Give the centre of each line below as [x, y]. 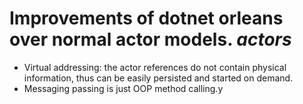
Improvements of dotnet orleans [146, 18]
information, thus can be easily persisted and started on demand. [158, 78]
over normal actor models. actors [150, 39]
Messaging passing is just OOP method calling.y [123, 88]
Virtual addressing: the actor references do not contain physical [155, 67]
